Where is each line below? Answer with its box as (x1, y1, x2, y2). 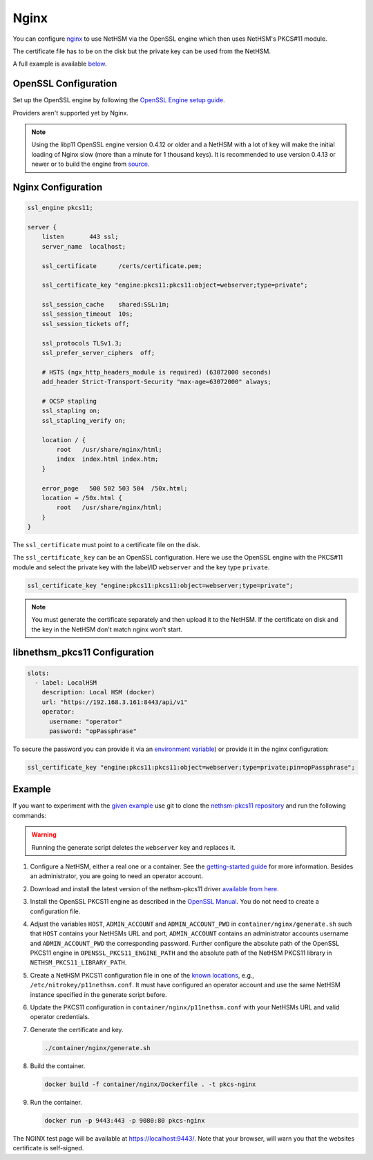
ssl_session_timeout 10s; (41, 310, 134, 318)
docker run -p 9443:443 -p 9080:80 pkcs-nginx (44, 1116, 205, 1124)
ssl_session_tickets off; (41, 320, 130, 327)
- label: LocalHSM (35, 678, 97, 687)
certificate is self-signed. (12, 1144, 84, 1152)
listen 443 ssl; (41, 233, 119, 241)
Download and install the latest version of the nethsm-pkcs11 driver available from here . (30, 884, 279, 893)
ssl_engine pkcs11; (27, 204, 93, 212)
